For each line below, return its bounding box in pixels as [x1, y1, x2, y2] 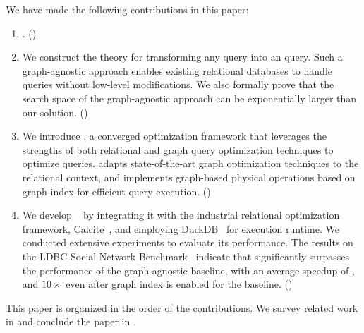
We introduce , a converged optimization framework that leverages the [22, 128, 327, 143]
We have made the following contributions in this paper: [6, 2, 249, 16]
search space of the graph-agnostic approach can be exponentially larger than [22, 90, 357, 105]
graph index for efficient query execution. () [22, 183, 211, 198]
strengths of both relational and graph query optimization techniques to [22, 142, 334, 157]
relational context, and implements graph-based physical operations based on [22, 169, 356, 184]
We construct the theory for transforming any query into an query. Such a [22, 49, 343, 64]
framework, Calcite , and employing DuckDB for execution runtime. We [22, 221, 339, 236]
